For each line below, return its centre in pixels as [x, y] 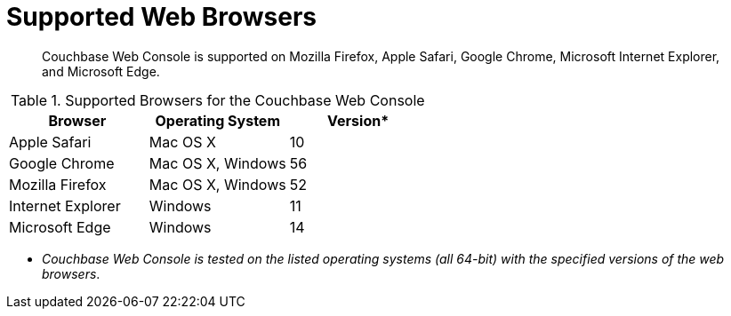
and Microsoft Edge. [101, 71]
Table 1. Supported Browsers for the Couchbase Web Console [217, 100]
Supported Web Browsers [162, 17]
